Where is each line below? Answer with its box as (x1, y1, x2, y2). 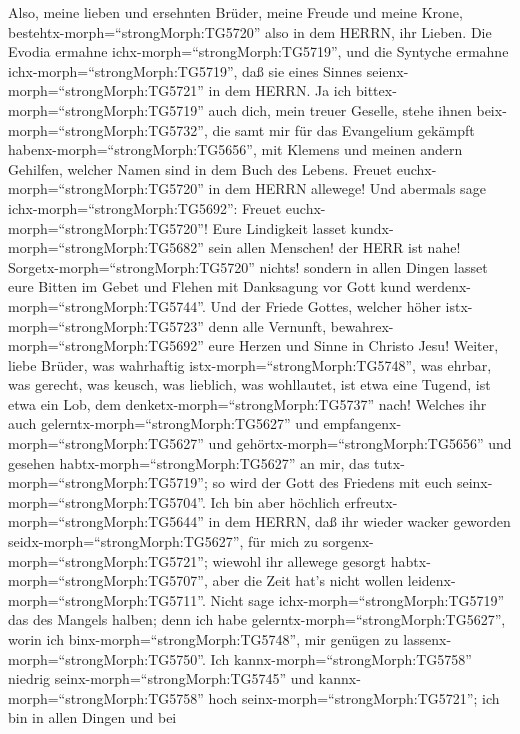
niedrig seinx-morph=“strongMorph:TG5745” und (8, 668, 315, 689)
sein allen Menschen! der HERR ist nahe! (208, 237, 461, 258)
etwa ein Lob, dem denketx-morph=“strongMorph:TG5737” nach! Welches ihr (8, 393, 487, 414)
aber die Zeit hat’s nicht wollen (212, 570, 404, 591)
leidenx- (407, 570, 456, 591)
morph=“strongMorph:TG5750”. (8, 648, 206, 669)
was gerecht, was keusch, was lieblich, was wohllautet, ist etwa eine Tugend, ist (8, 374, 491, 395)
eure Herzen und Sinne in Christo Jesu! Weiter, (208, 335, 499, 356)
